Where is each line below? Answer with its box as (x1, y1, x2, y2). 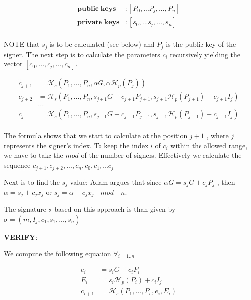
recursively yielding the (170, 49, 241, 59)
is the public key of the (166, 39, 236, 49)
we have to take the (4, 150, 63, 160)
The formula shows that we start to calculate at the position (4, 130, 188, 141)
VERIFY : (4, 232, 38, 242)
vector (4, 59, 23, 69)
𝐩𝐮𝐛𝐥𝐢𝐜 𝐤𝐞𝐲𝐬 (77, 5, 116, 13)
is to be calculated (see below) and (50, 39, 155, 49)
